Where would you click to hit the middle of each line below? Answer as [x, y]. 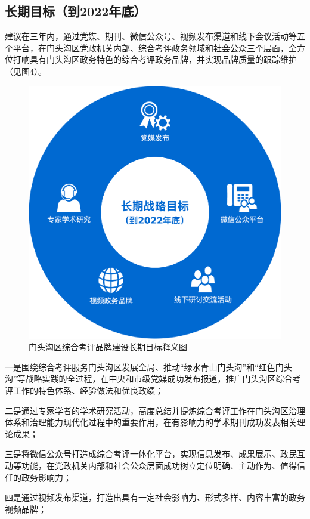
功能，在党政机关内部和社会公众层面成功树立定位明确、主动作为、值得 [159, 465]
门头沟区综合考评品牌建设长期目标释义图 [108, 347]
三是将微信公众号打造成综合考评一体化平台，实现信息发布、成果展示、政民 [151, 454]
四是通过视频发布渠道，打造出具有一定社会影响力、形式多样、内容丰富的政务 [155, 497]
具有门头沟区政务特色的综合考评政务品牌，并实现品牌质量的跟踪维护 [163, 59]
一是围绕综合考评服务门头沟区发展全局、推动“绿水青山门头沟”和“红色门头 [148, 367]
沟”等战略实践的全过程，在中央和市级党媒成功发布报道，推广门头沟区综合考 [153, 379]
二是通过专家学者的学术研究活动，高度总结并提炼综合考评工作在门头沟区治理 [155, 410]
